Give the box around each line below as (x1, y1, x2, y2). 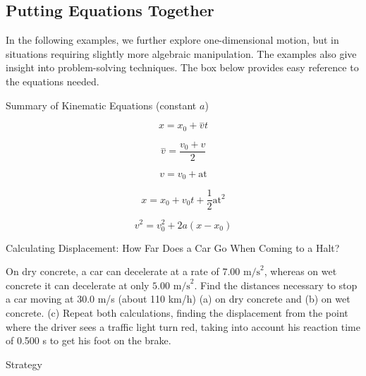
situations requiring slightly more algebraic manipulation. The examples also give (6, 46, 357, 61)
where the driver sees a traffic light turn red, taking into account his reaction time (6, 319, 360, 334)
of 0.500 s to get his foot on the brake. (6, 333, 171, 348)
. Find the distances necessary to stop (194, 277, 358, 292)
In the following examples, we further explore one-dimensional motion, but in (6, 32, 339, 47)
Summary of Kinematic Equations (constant (6, 97, 197, 112)
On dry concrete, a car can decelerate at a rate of (6, 264, 219, 279)
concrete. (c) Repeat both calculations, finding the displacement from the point (6, 305, 348, 320)
